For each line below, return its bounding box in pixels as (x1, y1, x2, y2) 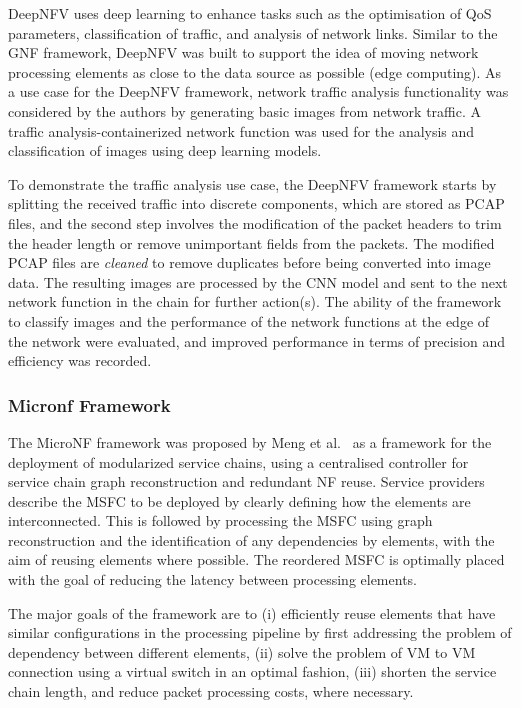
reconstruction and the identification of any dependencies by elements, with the (8, 529, 495, 550)
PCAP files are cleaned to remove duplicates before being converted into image (8, 252, 491, 273)
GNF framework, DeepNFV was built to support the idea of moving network (8, 42, 479, 63)
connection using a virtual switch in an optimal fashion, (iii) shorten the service (8, 661, 497, 682)
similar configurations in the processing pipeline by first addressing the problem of (8, 622, 512, 643)
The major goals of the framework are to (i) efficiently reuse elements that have (8, 602, 496, 623)
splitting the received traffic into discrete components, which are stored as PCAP (8, 193, 505, 214)
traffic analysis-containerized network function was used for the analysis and (8, 120, 475, 141)
